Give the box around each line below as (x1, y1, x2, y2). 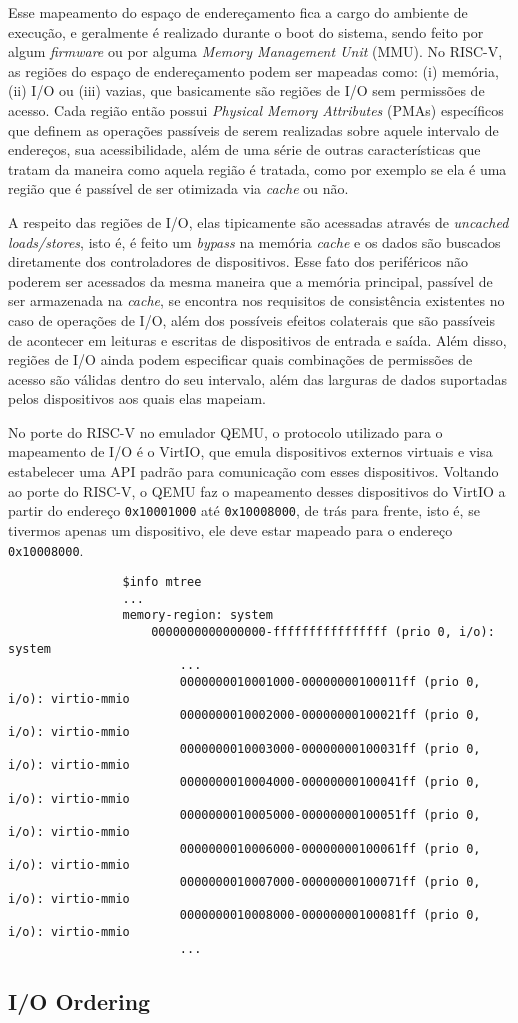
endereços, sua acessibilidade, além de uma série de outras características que (8, 139, 481, 160)
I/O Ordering (8, 985, 151, 1016)
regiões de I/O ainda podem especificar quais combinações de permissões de (8, 349, 473, 370)
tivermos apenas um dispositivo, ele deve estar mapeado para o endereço (8, 519, 453, 540)
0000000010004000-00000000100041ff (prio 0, (179, 775, 481, 790)
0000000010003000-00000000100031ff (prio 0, (179, 741, 481, 756)
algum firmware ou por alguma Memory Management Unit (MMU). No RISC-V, (8, 41, 503, 62)
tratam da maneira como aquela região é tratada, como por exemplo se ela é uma (8, 158, 507, 179)
